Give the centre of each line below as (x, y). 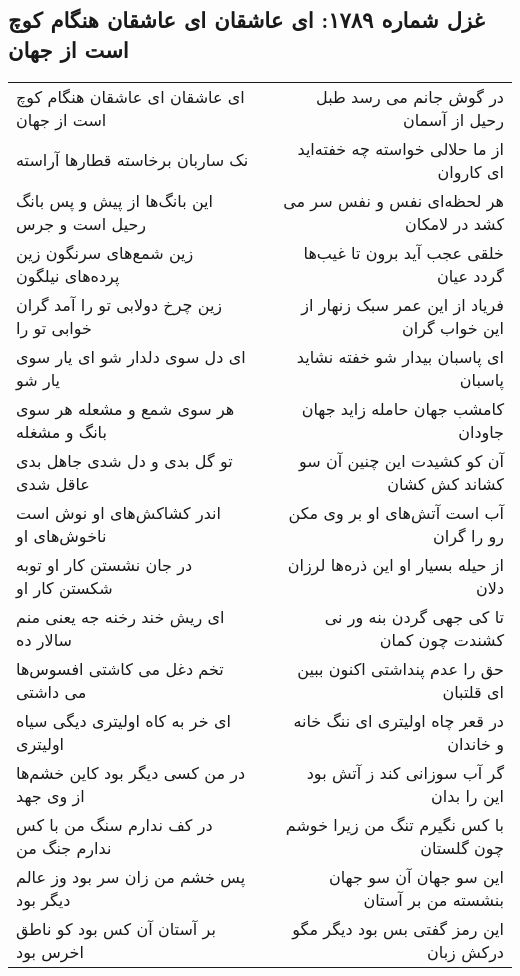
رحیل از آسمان (453, 119)
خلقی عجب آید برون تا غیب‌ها (403, 252)
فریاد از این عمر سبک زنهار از (402, 304)
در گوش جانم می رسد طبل (410, 96)
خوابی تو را (54, 327)
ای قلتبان (473, 691)
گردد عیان (470, 275)
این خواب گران (452, 327)
